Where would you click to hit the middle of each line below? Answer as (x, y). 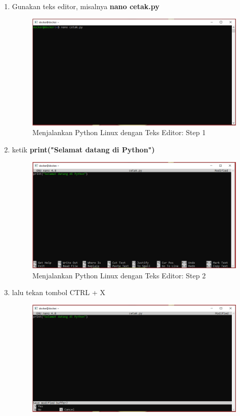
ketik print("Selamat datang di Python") (83, 150)
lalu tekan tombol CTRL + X (58, 292)
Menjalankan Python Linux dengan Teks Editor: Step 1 (119, 132)
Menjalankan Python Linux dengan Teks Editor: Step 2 (119, 275)
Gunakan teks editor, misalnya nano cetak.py (86, 6)
